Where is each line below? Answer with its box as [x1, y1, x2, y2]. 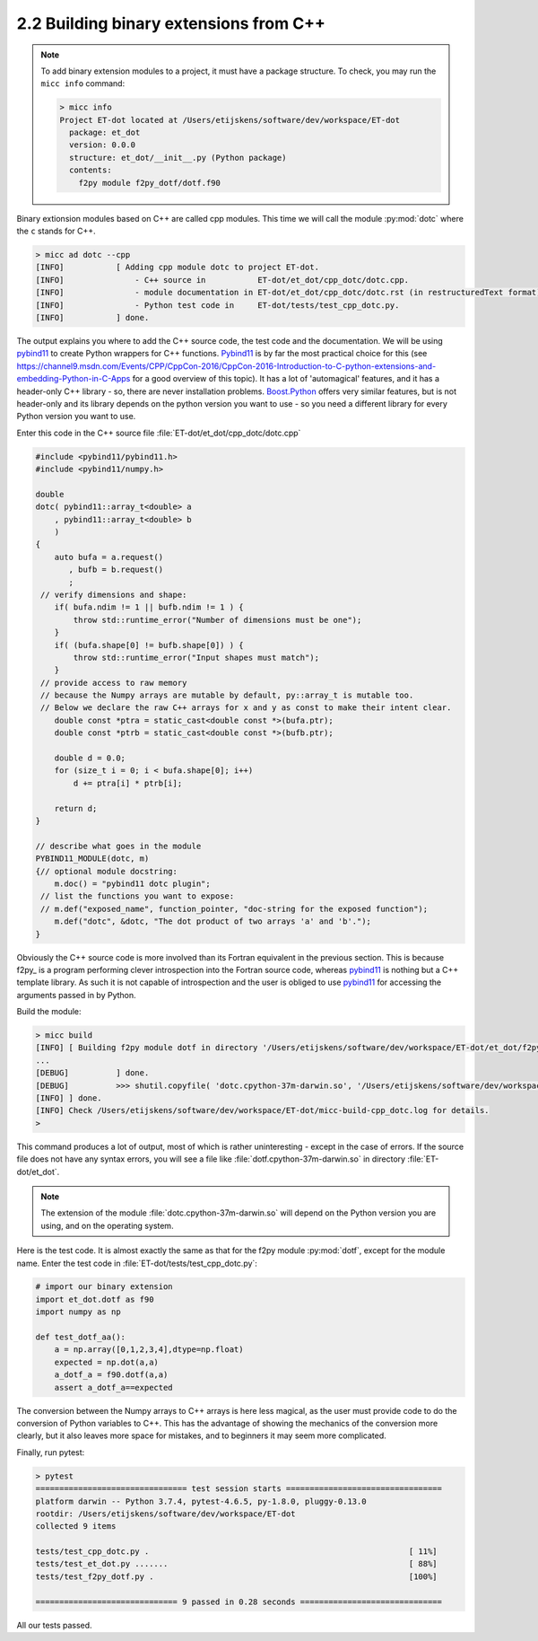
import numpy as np [35, 1307, 121, 1317]
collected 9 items [35, 1522, 117, 1531]
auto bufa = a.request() [54, 552, 164, 562]
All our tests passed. [16, 1619, 93, 1630]
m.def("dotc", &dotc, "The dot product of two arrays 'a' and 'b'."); [54, 917, 372, 926]
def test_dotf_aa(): [35, 1332, 126, 1342]
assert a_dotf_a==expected [54, 1382, 174, 1392]
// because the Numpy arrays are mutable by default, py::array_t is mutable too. [40, 690, 414, 700]
